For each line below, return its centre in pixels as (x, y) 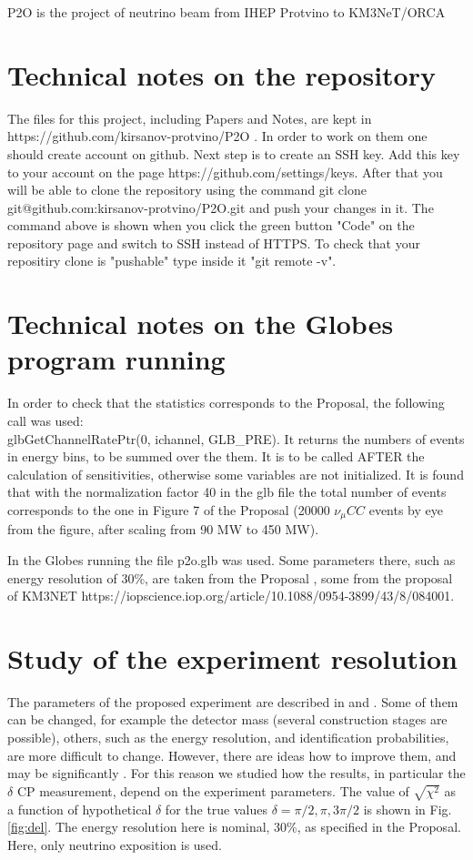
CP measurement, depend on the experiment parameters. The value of (213, 790)
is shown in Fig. (408, 809)
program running (116, 359)
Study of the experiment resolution (232, 658)
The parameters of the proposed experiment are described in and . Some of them (233, 701)
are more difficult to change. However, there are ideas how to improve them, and (232, 755)
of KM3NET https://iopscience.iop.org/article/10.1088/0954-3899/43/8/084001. (231, 596)
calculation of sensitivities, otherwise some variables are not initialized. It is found (236, 474)
